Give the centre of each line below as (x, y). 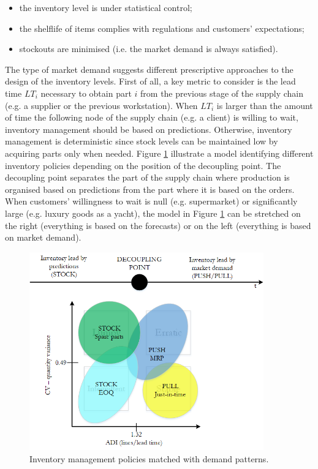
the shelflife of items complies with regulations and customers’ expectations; (162, 28)
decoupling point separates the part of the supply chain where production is (147, 177)
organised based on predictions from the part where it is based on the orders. (150, 189)
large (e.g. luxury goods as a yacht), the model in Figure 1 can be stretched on (153, 213)
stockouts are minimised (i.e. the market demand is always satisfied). (149, 49)
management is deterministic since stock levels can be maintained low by (142, 141)
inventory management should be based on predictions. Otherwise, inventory (149, 129)
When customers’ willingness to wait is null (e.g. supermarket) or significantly (151, 201)
